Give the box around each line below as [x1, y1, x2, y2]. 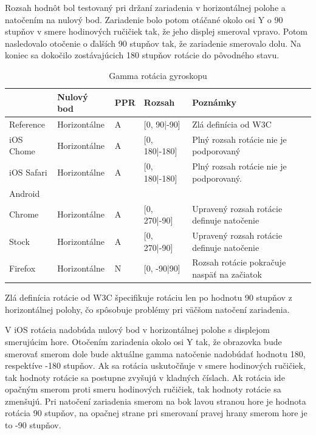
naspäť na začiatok [192, 268, 262, 281]
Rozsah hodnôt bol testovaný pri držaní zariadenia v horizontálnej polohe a [5, 1, 286, 13]
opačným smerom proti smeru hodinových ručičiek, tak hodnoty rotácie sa [5, 383, 281, 396]
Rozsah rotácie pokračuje [192, 256, 286, 269]
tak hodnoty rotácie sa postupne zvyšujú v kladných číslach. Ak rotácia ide [5, 371, 285, 383]
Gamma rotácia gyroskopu [109, 69, 207, 81]
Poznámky [192, 96, 237, 109]
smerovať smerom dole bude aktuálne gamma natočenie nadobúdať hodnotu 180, [5, 347, 306, 360]
